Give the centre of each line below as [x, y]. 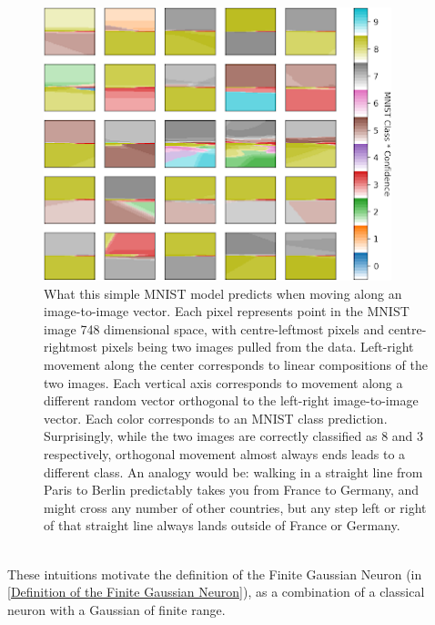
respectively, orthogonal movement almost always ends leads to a [225, 453]
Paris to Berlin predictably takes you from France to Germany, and [232, 490]
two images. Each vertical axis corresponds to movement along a [223, 382]
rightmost [71, 347]
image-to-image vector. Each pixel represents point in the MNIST [227, 311]
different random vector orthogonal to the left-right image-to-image [231, 400]
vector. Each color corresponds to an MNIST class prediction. [216, 418]
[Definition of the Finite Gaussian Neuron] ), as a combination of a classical [216, 592]
